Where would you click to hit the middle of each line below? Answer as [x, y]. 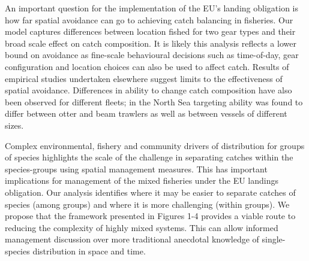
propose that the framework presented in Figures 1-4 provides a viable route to [150, 216]
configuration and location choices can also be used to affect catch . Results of [147, 66]
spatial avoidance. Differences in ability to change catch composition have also [148, 90]
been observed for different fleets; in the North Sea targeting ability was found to [154, 101]
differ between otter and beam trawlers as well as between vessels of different [146, 113]
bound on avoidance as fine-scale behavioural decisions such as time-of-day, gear [152, 55]
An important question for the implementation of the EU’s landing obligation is [152, 8]
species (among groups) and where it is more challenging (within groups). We [147, 204]
